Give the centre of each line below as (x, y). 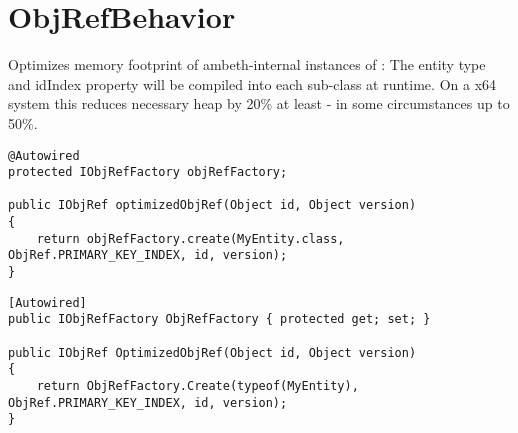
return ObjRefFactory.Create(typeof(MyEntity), (197, 386)
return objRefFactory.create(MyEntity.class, (190, 238)
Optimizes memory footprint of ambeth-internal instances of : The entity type (247, 64)
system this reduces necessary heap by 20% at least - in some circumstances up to (259, 103)
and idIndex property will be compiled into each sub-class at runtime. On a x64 (252, 83)
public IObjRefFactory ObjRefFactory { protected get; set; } (219, 319)
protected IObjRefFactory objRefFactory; (148, 172)
